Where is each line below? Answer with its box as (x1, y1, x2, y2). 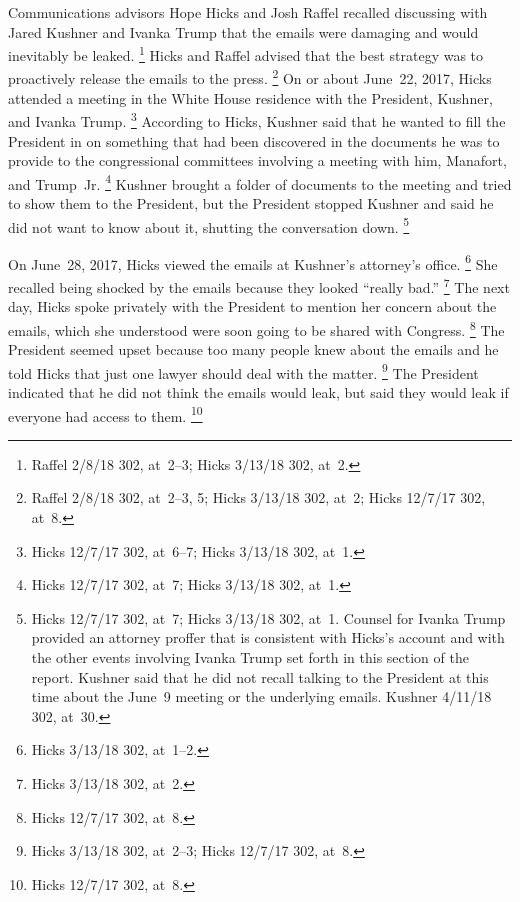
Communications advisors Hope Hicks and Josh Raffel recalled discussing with (8, 2, 488, 22)
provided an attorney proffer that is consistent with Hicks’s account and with (31, 627, 505, 648)
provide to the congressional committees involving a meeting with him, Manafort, (8, 150, 507, 171)
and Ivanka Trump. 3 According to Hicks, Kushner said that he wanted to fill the (8, 108, 506, 131)
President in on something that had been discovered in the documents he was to (8, 130, 500, 151)
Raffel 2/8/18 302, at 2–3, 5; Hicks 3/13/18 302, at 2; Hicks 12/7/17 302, (31, 487, 486, 508)
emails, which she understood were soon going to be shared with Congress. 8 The (8, 316, 505, 340)
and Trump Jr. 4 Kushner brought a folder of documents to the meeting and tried (8, 170, 512, 194)
